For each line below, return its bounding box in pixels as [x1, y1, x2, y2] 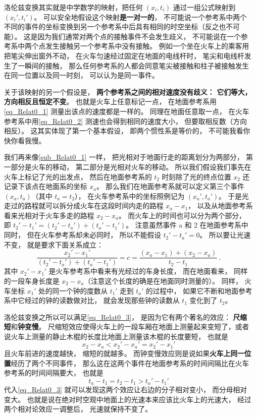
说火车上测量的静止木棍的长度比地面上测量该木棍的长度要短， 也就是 [4, 331, 228, 341]
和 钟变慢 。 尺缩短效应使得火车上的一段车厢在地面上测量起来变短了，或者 [11, 321, 249, 332]
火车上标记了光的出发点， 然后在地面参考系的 [4, 171, 152, 181]
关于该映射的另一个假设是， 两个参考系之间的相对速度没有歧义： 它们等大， [4, 86, 252, 97]
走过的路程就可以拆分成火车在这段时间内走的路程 [4, 200, 163, 211]
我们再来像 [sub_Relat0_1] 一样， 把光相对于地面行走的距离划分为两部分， [4, 152, 244, 162]
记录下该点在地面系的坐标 [4, 181, 87, 191]
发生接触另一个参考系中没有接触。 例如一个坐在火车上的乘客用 [45, 41, 249, 51]
